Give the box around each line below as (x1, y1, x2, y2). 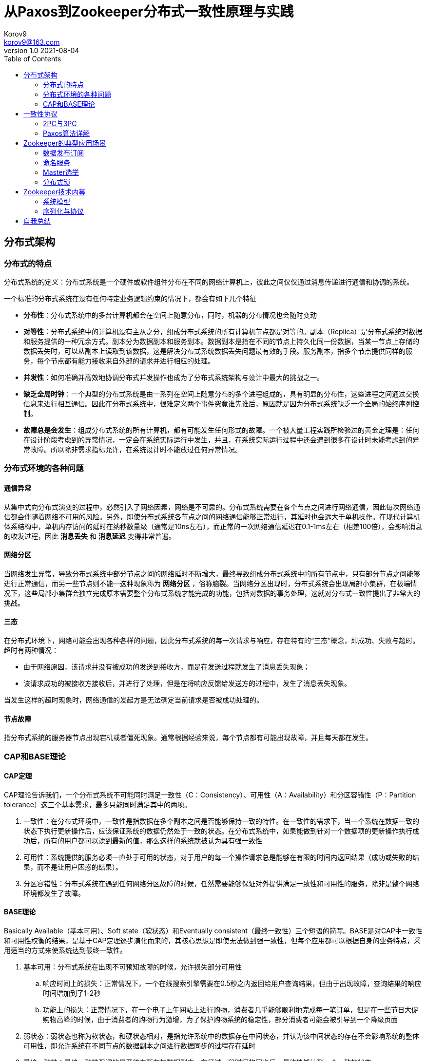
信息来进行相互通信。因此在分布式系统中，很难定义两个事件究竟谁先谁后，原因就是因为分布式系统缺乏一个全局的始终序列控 (23, 399, 419, 408)
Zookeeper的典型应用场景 (23, 138, 106, 147)
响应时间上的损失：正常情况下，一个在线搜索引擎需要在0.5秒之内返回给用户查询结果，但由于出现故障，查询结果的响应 (43, 979, 422, 988)
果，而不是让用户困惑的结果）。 (23, 862, 122, 871)
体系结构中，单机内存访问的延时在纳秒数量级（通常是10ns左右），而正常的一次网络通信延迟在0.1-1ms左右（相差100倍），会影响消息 (4, 522, 423, 530)
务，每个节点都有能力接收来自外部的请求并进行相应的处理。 (23, 356, 214, 365)
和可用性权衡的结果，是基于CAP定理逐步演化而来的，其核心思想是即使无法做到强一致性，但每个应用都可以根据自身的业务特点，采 (4, 936, 421, 945)
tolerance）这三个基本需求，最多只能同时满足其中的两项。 (4, 800, 191, 809)
